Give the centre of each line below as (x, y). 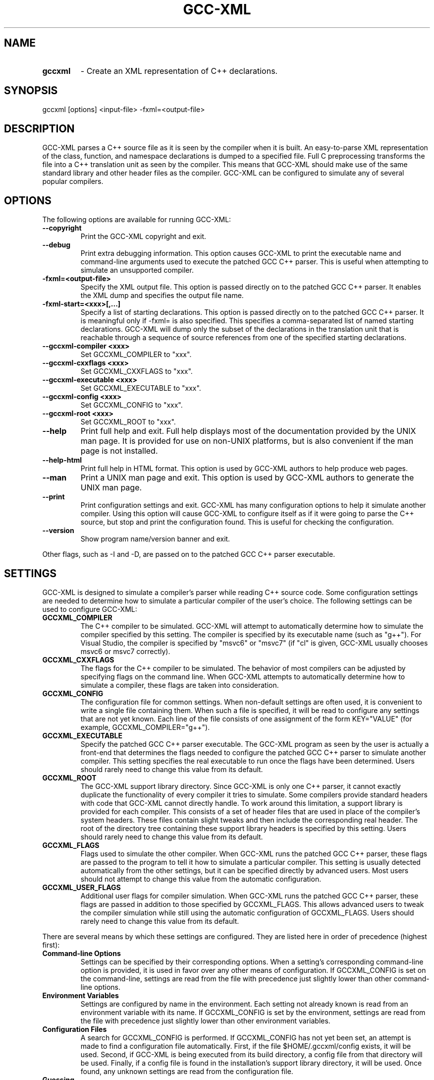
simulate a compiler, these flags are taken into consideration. (180, 685)
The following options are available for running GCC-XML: (137, 220)
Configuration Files (75, 1029)
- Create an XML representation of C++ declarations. (179, 71)
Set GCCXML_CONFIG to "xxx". (132, 405)
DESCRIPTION (39, 128)
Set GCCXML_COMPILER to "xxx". (136, 355)
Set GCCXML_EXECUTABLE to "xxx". (141, 388)
